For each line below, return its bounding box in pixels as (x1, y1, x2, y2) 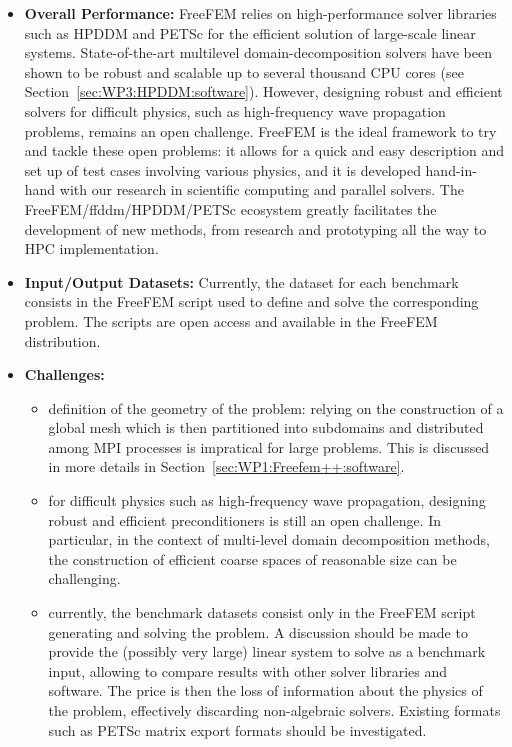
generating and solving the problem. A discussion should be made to (48, 621, 468, 642)
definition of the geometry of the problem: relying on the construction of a (48, 397, 504, 418)
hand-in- (425, 159, 477, 180)
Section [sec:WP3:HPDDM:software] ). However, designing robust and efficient (24, 81, 503, 102)
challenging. (48, 568, 121, 589)
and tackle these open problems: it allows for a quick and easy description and (24, 140, 505, 161)
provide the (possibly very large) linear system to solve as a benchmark (48, 641, 486, 662)
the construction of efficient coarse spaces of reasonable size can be (48, 548, 457, 569)
